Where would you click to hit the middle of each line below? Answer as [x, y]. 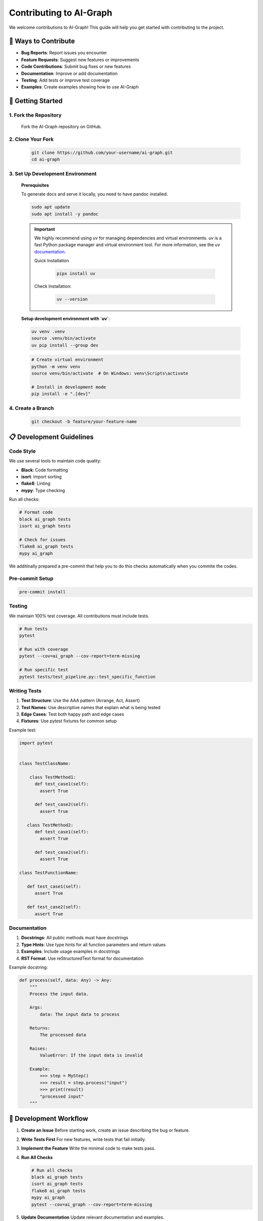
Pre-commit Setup [31, 579]
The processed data [63, 1035]
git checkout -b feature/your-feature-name [84, 421]
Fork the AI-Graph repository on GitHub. [61, 126]
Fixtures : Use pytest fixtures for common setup [69, 721]
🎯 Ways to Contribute [42, 41]
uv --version [72, 299]
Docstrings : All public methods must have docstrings [75, 938]
